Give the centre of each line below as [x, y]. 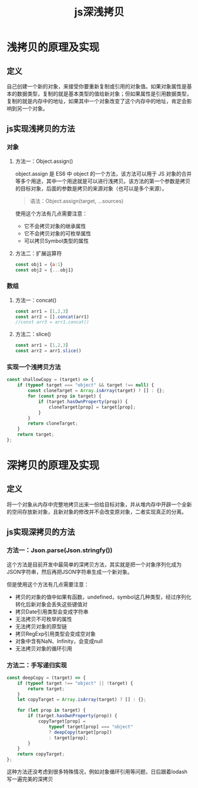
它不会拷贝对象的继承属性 [55, 226]
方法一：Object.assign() [44, 161]
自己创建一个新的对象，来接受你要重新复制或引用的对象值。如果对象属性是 [97, 86]
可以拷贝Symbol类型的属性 [56, 241]
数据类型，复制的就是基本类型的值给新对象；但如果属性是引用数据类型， [104, 94]
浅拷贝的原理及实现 [53, 47]
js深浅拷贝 [99, 12]
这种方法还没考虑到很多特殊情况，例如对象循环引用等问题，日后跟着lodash [97, 772]
